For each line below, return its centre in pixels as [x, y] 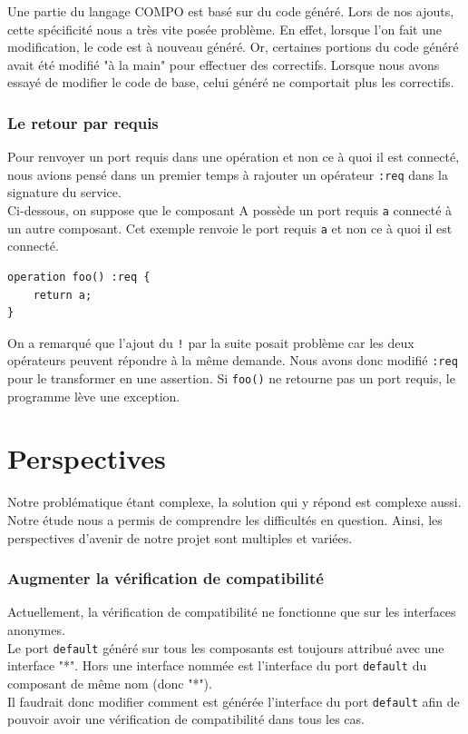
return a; [63, 295]
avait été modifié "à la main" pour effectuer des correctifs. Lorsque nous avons [224, 64]
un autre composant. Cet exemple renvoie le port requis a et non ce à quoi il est [230, 228]
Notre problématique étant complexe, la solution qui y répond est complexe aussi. [234, 502]
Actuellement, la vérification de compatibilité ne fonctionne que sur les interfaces [232, 612]
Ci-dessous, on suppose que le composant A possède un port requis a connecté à [230, 210]
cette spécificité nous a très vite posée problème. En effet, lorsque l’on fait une [224, 29]
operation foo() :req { [79, 277]
